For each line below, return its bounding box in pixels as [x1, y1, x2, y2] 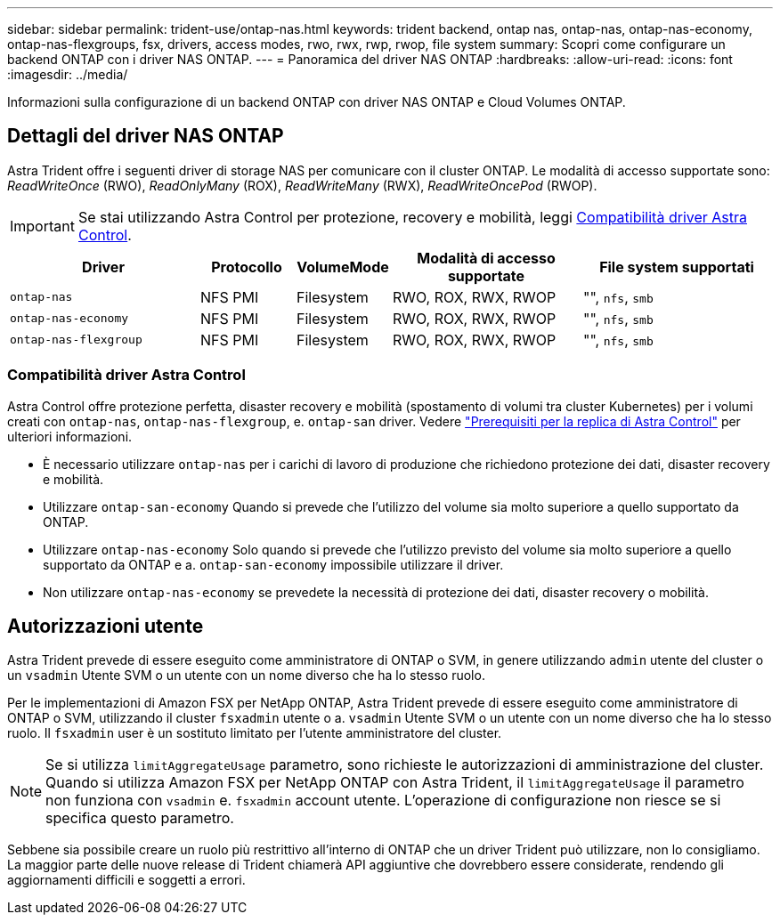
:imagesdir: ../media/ [7, 67, 128, 82]
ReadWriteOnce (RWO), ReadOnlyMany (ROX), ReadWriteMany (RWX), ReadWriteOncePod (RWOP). [7, 177, 597, 193]
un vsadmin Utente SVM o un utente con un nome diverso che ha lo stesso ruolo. [7, 667, 485, 683]
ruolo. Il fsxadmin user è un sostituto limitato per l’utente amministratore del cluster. [7, 725, 502, 741]
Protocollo [211, 257, 282, 276]
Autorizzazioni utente [7, 615, 204, 638]
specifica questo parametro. [45, 809, 234, 828]
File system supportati [599, 257, 754, 276]
